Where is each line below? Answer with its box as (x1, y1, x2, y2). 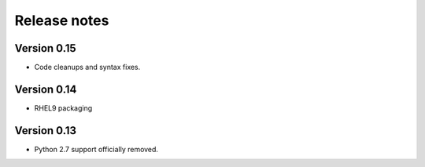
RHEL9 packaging (34, 103, 93, 113)
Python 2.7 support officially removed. (34, 144, 159, 154)
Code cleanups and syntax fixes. (34, 63, 141, 72)
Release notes (14, 12, 109, 29)
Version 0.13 (14, 124, 77, 137)
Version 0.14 (14, 82, 77, 96)
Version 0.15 (14, 42, 76, 55)
